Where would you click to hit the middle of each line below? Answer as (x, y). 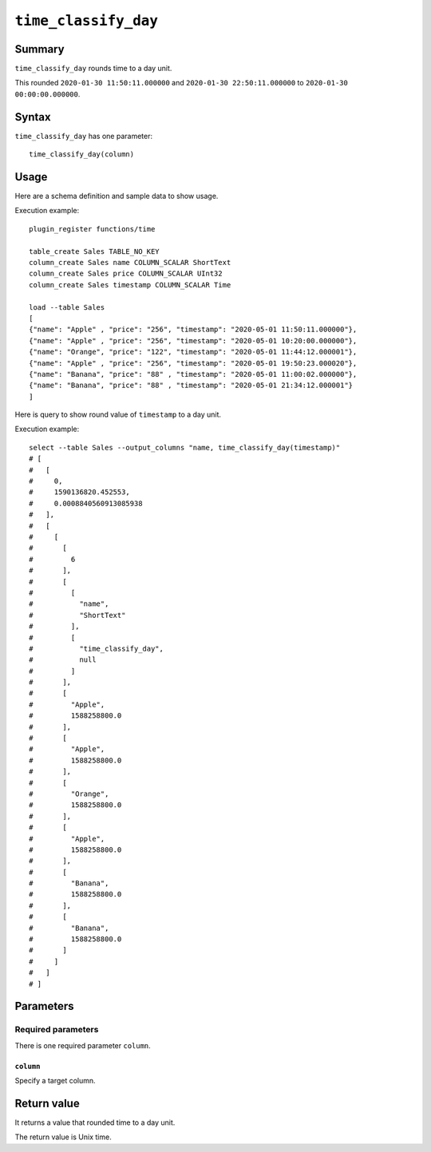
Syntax (33, 117)
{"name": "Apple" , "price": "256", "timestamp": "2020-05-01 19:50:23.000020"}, (193, 363)
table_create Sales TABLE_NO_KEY (94, 251)
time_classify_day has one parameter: (84, 136)
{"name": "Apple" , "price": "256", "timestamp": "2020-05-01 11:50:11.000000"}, (193, 330)
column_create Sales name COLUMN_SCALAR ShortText (130, 262)
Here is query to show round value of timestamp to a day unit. (118, 414)
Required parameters (57, 1030)
